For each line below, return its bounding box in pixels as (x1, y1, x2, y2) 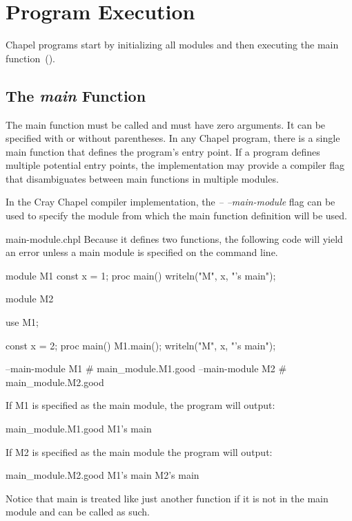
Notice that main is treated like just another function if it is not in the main (6, 491, 329, 505)
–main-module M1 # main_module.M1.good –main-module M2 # (6, 361, 287, 376)
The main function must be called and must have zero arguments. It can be (6, 117, 326, 131)
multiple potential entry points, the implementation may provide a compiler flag (6, 158, 344, 172)
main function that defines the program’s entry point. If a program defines (6, 144, 320, 158)
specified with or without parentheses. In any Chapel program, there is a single (6, 131, 340, 145)
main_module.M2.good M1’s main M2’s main (6, 468, 199, 482)
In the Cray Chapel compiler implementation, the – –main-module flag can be (6, 194, 335, 209)
